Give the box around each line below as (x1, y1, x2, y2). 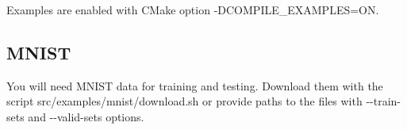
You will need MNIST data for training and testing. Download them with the (6, 77, 383, 94)
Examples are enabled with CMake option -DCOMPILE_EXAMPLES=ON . (6, 2, 379, 17)
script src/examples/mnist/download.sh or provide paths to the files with (6, 93, 363, 109)
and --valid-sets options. (28, 108, 144, 124)
